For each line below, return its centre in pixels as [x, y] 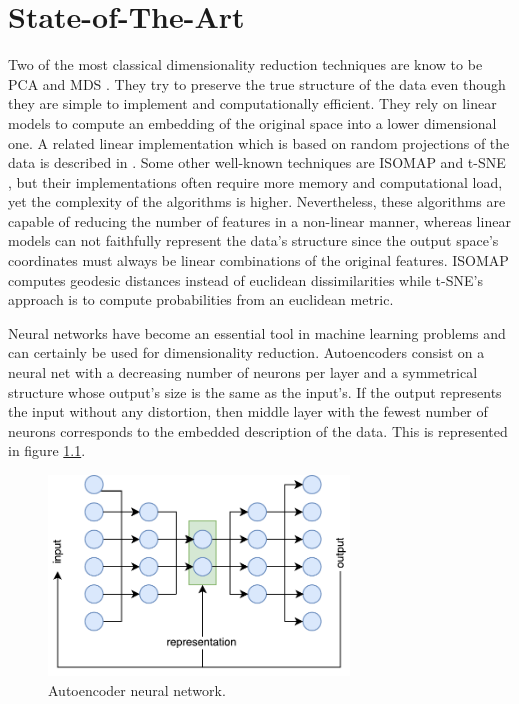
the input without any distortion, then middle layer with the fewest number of [248, 411]
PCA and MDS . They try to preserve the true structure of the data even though [257, 83]
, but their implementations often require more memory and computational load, [255, 181]
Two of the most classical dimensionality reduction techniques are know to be [245, 64]
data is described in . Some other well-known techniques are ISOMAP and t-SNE [257, 162]
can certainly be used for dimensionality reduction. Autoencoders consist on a [246, 352]
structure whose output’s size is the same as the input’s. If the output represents [255, 391]
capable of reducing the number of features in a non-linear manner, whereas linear [259, 220]
